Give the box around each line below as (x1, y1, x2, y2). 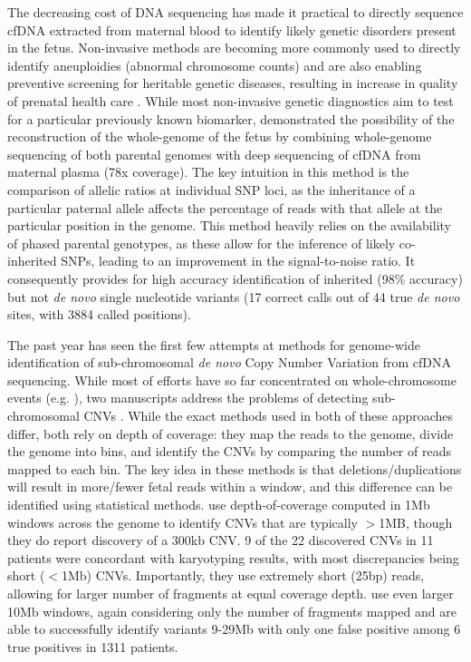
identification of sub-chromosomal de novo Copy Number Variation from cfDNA (7, 353, 451, 372)
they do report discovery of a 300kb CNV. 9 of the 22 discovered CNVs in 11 (7, 531, 434, 550)
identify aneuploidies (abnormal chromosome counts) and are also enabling (7, 55, 422, 74)
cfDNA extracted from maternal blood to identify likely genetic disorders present (7, 20, 457, 39)
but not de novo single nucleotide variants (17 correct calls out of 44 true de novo (7, 287, 460, 306)
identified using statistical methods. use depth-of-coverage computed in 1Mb (7, 495, 430, 514)
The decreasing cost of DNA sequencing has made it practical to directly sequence (7, 3, 464, 21)
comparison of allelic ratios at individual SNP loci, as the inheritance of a (7, 180, 416, 199)
